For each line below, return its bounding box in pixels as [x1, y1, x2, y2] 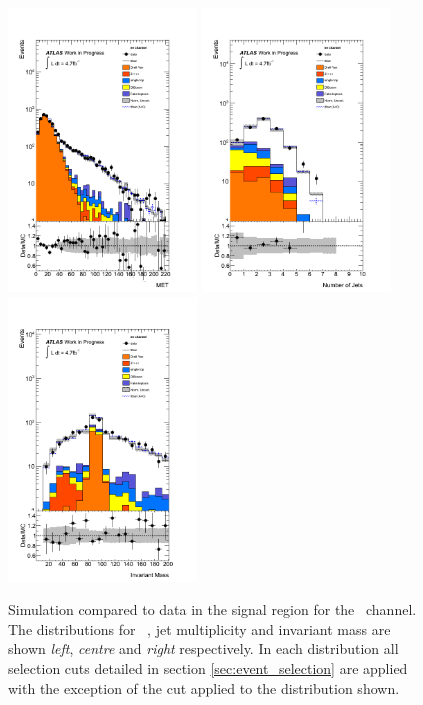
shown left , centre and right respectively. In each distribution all [8, 638, 399, 659]
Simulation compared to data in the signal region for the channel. [8, 599, 417, 620]
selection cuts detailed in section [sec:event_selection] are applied [8, 657, 408, 678]
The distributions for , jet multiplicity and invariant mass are [8, 618, 391, 639]
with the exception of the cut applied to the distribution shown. [8, 677, 400, 698]
